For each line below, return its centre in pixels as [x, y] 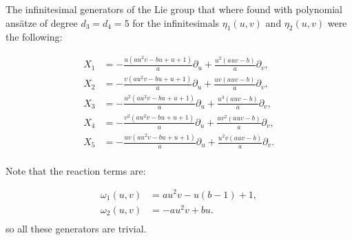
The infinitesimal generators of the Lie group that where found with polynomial [174, 9]
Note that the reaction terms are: [76, 170]
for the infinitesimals [176, 22]
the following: [34, 37]
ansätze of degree [42, 22]
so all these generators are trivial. [76, 228]
